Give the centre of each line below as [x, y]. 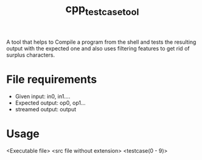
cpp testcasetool [102, 10]
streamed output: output [46, 109]
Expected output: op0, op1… [50, 103]
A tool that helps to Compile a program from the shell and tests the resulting [101, 42]
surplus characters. [31, 55]
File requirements [52, 79]
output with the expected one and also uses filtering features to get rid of [98, 48]
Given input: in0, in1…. [43, 96]
